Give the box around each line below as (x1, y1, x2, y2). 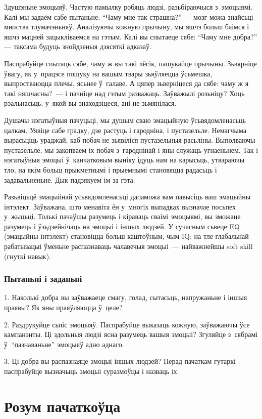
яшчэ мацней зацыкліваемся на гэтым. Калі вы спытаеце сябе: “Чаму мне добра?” (4, 31, 257, 41)
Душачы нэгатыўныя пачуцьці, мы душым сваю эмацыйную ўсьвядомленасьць (4, 114, 246, 125)
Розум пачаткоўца (4, 395, 121, 416)
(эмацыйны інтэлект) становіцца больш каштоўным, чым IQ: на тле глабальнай (4, 231, 249, 241)
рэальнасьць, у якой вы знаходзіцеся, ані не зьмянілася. (4, 98, 177, 108)
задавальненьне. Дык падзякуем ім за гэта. (4, 174, 135, 185)
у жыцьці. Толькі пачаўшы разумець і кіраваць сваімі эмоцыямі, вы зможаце (4, 211, 241, 222)
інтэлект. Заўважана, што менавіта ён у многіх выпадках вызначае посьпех (4, 201, 236, 212)
